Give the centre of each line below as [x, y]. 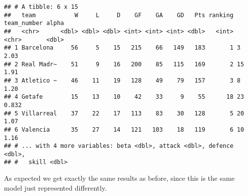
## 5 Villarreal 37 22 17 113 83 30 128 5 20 [124, 113]
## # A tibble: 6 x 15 [41, 7]
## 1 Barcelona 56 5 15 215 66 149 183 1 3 [122, 48]
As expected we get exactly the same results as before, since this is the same [120, 178]
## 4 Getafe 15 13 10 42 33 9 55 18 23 [124, 97]
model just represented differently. [55, 187]
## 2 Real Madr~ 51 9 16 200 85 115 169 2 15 [124, 64]
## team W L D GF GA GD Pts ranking [119, 15]
